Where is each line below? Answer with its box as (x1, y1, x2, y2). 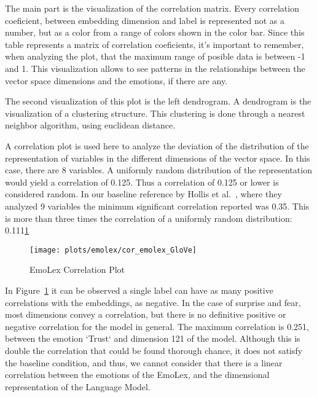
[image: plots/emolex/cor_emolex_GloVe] (29, 245, 197, 254)
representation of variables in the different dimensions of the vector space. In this (5, 151, 310, 164)
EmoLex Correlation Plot (29, 263, 125, 276)
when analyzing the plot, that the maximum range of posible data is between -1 (5, 50, 305, 63)
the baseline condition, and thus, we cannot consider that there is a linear (5, 356, 283, 369)
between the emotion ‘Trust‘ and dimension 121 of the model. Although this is (5, 332, 300, 345)
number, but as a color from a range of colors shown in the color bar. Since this (5, 26, 305, 39)
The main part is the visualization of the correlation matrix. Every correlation (5, 2, 299, 14)
